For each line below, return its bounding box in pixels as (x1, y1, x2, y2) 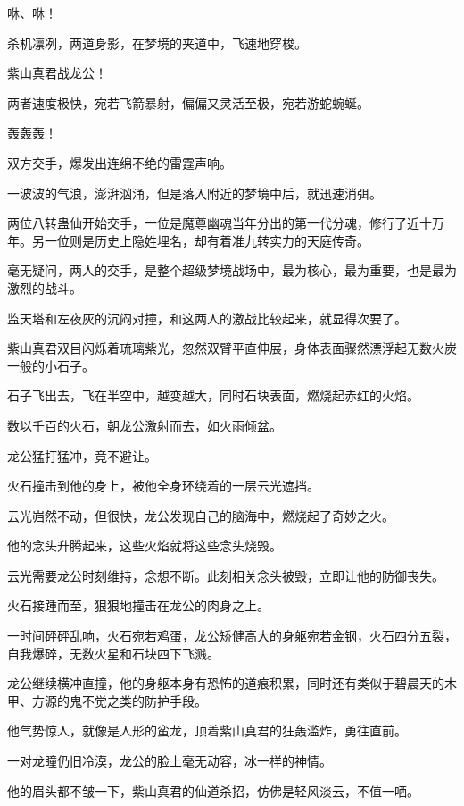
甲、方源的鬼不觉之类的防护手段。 (7, 691, 207, 709)
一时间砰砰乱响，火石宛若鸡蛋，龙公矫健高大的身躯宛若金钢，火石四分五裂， (7, 626, 457, 645)
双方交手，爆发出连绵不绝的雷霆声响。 (7, 153, 232, 172)
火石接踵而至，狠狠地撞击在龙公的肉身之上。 (7, 596, 269, 615)
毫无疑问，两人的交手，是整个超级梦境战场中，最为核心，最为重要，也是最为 (7, 261, 457, 280)
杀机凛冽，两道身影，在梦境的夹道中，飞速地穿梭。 (7, 33, 307, 52)
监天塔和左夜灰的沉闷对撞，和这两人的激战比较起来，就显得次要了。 (7, 308, 407, 327)
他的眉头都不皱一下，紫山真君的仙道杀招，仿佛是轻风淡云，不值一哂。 (7, 781, 419, 800)
